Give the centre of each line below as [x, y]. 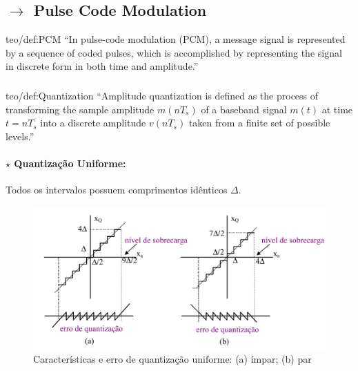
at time [337, 109]
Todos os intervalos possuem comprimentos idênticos [117, 190]
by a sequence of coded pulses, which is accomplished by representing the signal [174, 52]
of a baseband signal [244, 109]
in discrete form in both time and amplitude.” [102, 66]
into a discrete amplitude [93, 123]
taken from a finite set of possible [259, 123]
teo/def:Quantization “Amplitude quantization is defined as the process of [162, 95]
